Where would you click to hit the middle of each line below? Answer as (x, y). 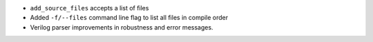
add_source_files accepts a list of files (89, 8)
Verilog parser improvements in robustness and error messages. (122, 27)
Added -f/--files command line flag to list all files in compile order (129, 18)
